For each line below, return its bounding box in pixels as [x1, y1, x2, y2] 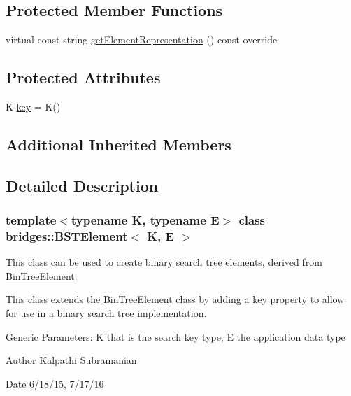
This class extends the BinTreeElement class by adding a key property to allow [6, 292, 345, 306]
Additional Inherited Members [6, 133, 231, 155]
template [6, 211, 57, 229]
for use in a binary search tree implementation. [6, 306, 207, 320]
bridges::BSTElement [6, 227, 128, 244]
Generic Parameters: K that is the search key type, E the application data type [6, 329, 345, 344]
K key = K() [6, 99, 61, 113]
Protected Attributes [6, 66, 161, 88]
